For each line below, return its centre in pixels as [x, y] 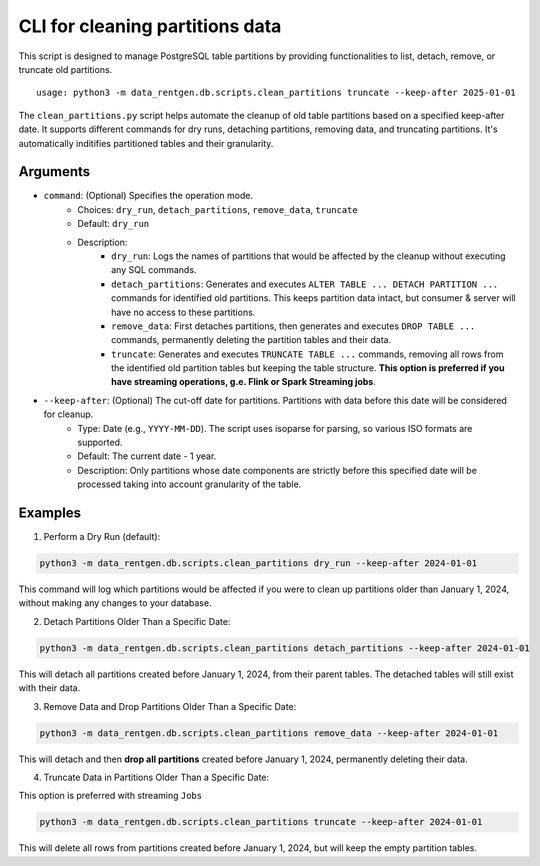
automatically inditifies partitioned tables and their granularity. [146, 143]
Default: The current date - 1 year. [147, 456]
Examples [50, 513]
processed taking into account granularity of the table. [189, 484]
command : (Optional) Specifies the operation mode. [148, 196]
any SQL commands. [154, 270]
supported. [100, 442]
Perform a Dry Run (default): [102, 537]
